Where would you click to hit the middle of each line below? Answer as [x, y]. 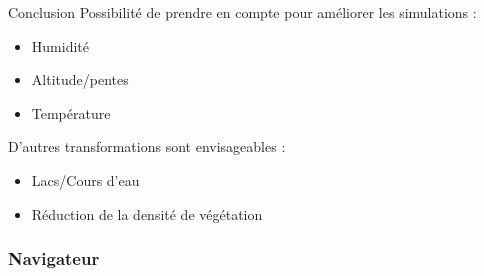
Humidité [60, 45]
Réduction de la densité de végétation [147, 213]
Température [71, 112]
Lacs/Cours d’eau [85, 179]
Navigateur [54, 258]
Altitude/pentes [80, 79]
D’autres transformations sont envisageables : [147, 146]
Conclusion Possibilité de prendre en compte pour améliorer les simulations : [242, 12]
